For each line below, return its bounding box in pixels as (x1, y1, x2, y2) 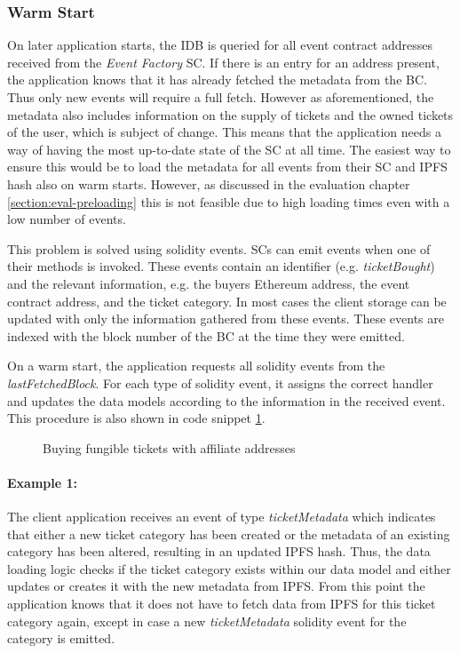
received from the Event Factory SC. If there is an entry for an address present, (7, 52, 440, 71)
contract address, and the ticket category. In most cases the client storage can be (7, 291, 447, 310)
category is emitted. (7, 629, 115, 648)
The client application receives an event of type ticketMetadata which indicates (7, 507, 436, 526)
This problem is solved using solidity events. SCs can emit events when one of (7, 239, 431, 258)
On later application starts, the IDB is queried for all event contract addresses (7, 36, 433, 54)
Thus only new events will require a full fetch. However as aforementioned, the (7, 88, 434, 106)
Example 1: (7, 473, 77, 491)
